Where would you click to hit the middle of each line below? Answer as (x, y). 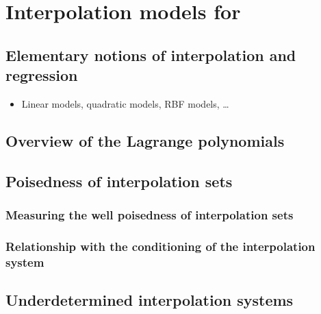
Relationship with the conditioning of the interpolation (160, 246)
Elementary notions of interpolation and (151, 55)
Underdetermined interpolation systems (150, 300)
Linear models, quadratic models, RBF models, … (125, 103)
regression (42, 75)
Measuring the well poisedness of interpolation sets (150, 215)
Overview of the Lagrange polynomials (145, 140)
